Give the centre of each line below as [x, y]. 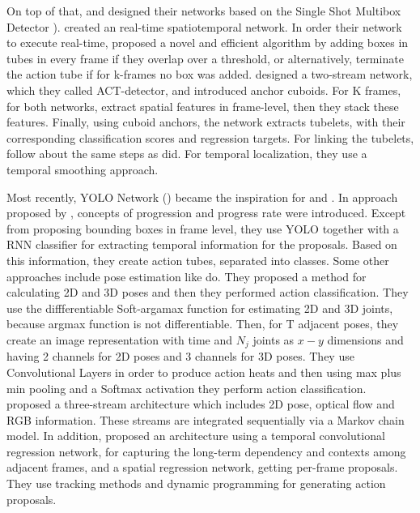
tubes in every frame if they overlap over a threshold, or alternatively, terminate [205, 58]
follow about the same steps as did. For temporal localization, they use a [187, 154]
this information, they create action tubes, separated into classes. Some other [198, 260]
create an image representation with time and [120, 339]
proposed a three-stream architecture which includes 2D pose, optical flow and [201, 404]
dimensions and [365, 339]
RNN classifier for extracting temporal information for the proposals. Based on [202, 244]
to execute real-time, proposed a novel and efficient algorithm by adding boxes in [208, 43]
